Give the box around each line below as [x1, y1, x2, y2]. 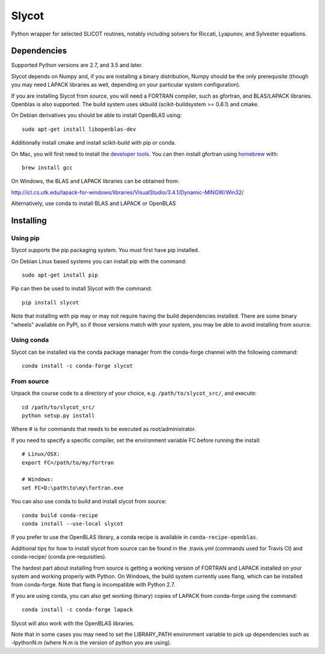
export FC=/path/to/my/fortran [22, 459, 114, 466]
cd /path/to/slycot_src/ [22, 404, 95, 410]
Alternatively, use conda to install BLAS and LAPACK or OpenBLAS [11, 200, 176, 207]
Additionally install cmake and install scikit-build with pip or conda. [11, 139, 176, 146]
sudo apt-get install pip [22, 272, 99, 278]
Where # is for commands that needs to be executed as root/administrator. [11, 426, 196, 433]
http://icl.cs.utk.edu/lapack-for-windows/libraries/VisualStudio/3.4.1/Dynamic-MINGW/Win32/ [11, 189, 244, 196]
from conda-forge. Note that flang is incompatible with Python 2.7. [11, 581, 176, 588]
